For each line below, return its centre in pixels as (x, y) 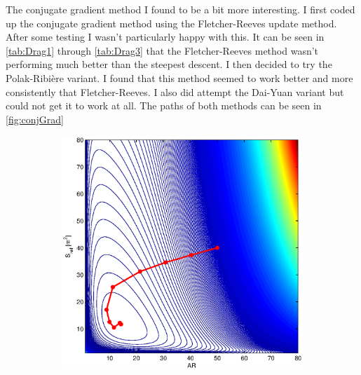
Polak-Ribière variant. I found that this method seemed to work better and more (179, 77)
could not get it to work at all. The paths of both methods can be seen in (164, 105)
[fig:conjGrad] (35, 119)
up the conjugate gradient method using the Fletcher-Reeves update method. (171, 23)
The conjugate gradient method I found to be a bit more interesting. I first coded (180, 9)
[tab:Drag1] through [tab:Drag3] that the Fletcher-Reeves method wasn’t (162, 50)
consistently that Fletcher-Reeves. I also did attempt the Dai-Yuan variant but (175, 91)
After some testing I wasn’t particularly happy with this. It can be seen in (165, 37)
